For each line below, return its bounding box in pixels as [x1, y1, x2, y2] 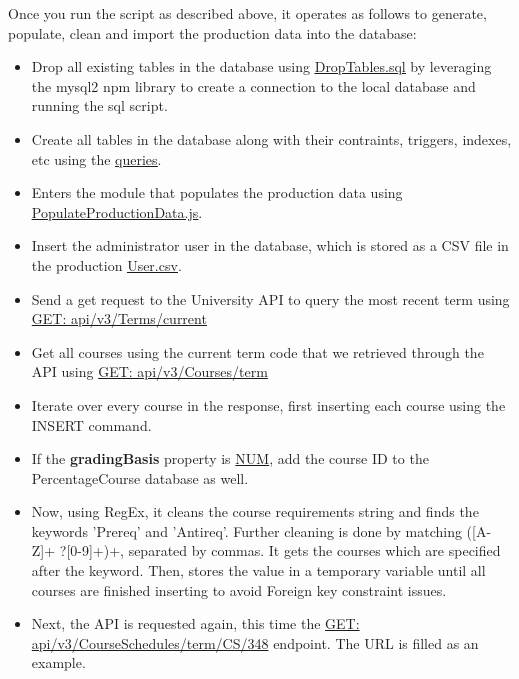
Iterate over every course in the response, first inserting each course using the [31, 394, 506, 415]
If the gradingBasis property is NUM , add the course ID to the [31, 448, 429, 469]
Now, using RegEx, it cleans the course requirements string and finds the [31, 501, 479, 522]
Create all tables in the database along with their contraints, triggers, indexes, [31, 128, 512, 149]
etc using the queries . [31, 148, 162, 169]
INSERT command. [31, 414, 152, 435]
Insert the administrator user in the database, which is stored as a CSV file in [31, 235, 509, 256]
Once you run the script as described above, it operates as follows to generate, [8, 3, 487, 23]
